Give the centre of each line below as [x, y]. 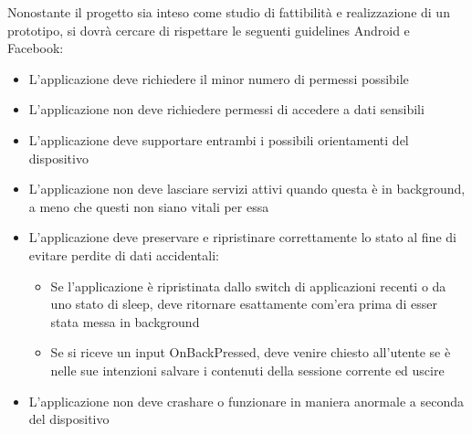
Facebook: [36, 48]
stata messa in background [125, 321]
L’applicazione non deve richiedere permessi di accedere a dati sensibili [226, 109]
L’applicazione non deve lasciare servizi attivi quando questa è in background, [247, 189]
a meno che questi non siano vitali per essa [149, 206]
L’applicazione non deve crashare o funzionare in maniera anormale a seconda [246, 401]
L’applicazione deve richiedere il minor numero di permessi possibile [219, 78]
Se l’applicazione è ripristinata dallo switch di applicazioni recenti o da [248, 286]
